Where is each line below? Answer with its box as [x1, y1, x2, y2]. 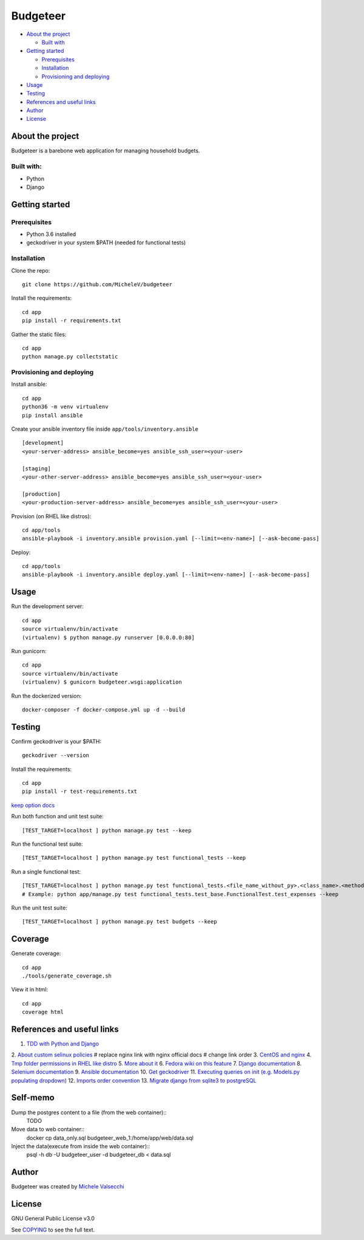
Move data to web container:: [11, 1126, 85, 1133]
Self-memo [11, 1092, 55, 1103]
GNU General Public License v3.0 [11, 1215, 95, 1222]
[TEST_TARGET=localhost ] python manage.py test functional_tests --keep [22, 854, 246, 861]
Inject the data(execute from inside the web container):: [11, 1143, 150, 1150]
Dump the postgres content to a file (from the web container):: [11, 1109, 167, 1116]
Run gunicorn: [11, 647, 47, 654]
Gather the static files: [11, 331, 67, 338]
